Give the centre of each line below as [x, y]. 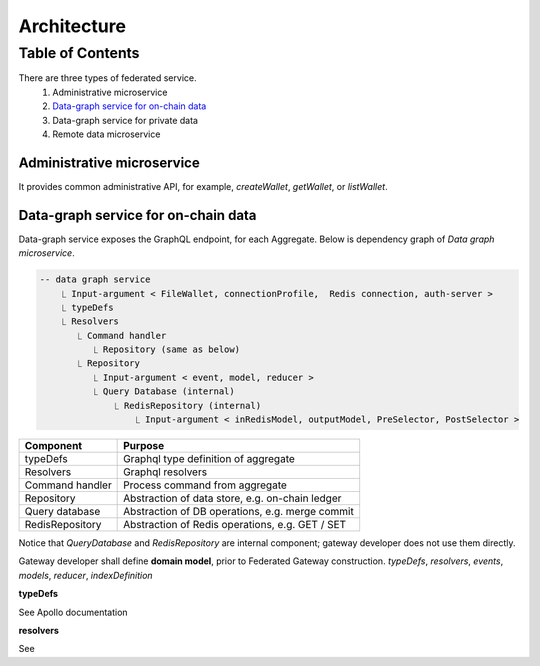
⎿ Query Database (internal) [163, 391]
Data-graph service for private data [125, 120]
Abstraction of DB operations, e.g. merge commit [238, 512]
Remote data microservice [106, 134]
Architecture [72, 26]
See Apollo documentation [73, 612]
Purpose [144, 446]
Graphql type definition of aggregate [209, 459]
